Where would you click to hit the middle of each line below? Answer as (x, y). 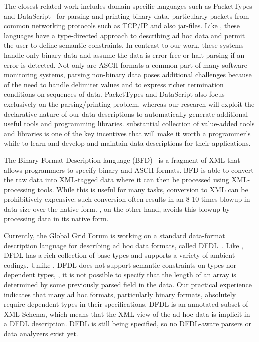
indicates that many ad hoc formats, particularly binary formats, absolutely (120, 294)
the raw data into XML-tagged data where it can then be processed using (117, 180)
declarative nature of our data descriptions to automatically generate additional (126, 114)
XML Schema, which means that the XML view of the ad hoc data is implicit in (127, 314)
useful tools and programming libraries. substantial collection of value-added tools (129, 124)
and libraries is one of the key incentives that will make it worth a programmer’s (127, 133)
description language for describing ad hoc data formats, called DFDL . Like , (124, 245)
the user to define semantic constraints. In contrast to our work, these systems (124, 45)
